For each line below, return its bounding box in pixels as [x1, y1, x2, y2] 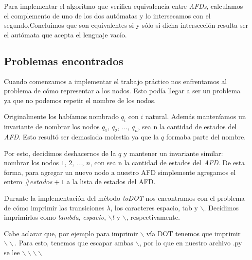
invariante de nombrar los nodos [4, 121, 100, 132]
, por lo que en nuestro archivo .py [139, 238, 242, 248]
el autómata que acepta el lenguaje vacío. [4, 29, 127, 39]
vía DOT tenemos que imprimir [146, 228, 241, 238]
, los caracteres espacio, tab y [110, 202, 198, 212]
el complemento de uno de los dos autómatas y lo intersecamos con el [4, 10, 211, 20]
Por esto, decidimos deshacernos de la [4, 148, 116, 158]
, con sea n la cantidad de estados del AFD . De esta [90, 157, 245, 168]
